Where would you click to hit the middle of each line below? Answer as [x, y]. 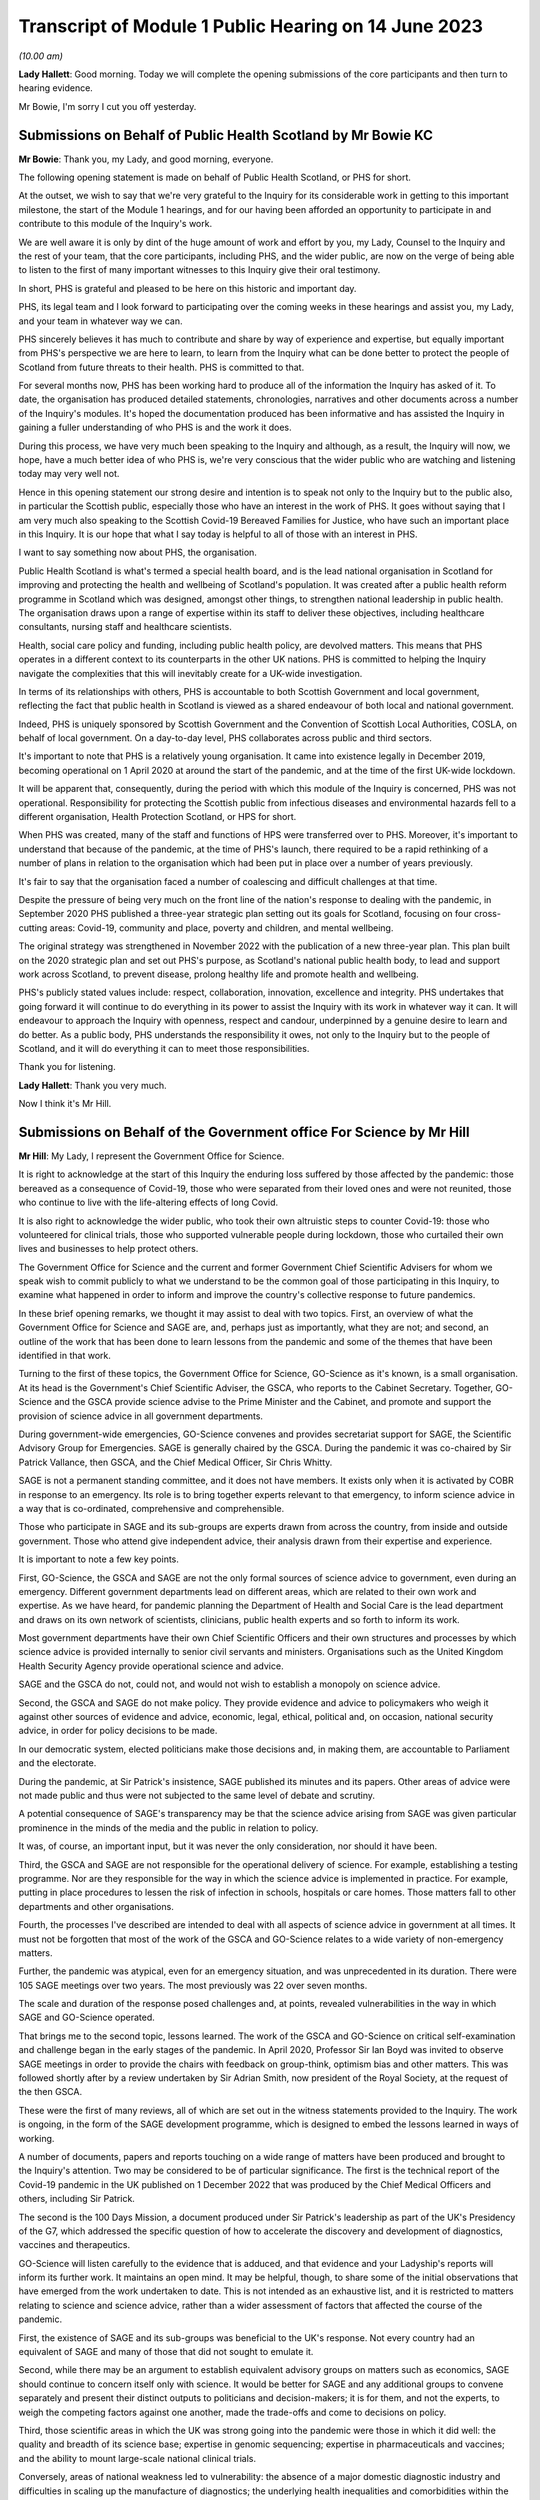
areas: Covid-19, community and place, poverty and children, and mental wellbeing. [221, 927]
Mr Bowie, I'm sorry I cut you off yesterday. [107, 106]
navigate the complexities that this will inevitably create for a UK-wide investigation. [190, 673]
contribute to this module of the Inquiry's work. [115, 224]
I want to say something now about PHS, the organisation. [137, 552]
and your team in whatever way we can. [100, 321]
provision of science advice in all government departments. [141, 1416]
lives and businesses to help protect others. [108, 1249]
